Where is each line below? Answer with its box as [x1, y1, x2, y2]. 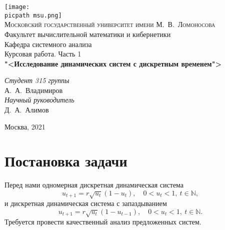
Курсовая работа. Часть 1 [4, 48, 81, 59]
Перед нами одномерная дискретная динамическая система [4, 179, 184, 190]
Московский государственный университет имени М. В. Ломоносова [4, 19, 215, 29]
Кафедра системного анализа [4, 38, 92, 49]
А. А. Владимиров [4, 84, 63, 95]
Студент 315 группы [4, 75, 69, 85]
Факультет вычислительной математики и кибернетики [4, 28, 171, 39]
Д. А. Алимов [4, 104, 49, 115]
